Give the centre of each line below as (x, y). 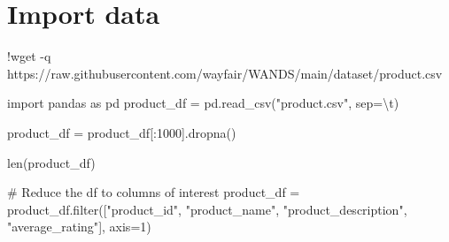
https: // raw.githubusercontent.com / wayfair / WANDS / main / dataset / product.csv (225, 73)
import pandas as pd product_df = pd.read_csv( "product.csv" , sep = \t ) (203, 103)
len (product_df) (51, 162)
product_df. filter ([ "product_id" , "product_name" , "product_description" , (207, 209)
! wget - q (29, 56)
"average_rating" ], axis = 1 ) (79, 227)
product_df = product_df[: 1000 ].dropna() (122, 132)
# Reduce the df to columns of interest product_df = (154, 192)
